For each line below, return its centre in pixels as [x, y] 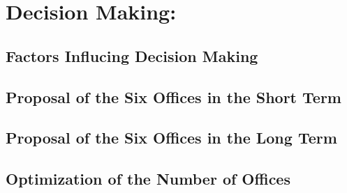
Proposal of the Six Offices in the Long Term [171, 138]
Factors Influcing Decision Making [132, 55]
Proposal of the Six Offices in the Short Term [173, 96]
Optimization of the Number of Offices [148, 179]
